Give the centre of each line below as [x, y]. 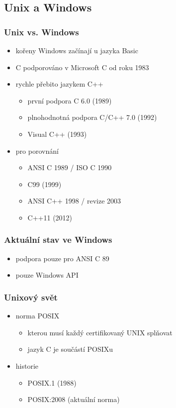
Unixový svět [31, 297]
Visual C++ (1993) [57, 134]
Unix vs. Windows [42, 32]
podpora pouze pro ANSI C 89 [62, 258]
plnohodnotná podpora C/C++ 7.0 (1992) [92, 117]
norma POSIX [38, 316]
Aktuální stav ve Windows [58, 240]
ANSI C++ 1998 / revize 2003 [74, 201]
